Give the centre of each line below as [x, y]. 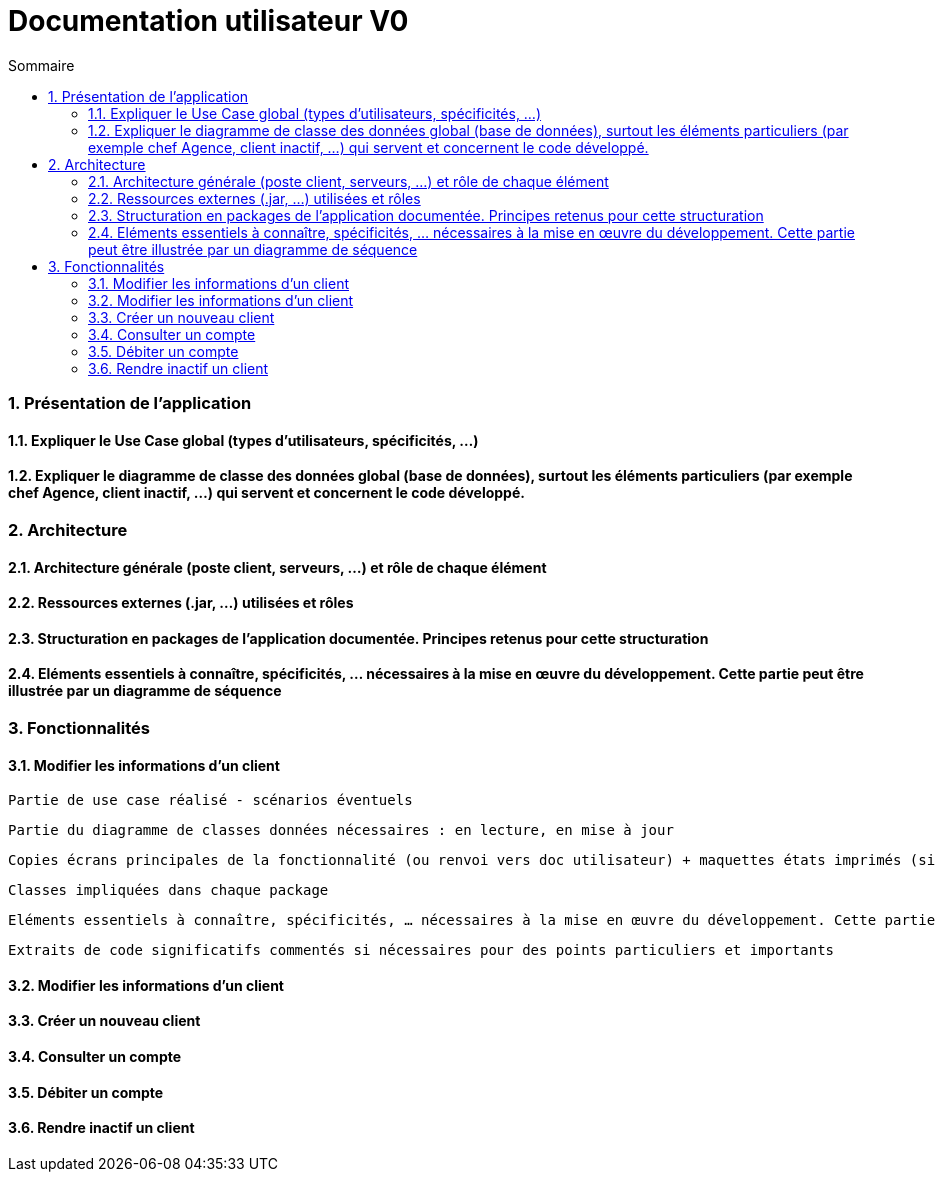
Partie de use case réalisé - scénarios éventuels [210, 800]
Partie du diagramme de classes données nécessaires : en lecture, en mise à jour [341, 830]
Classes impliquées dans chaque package [168, 890]
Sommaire [41, 65]
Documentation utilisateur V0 [208, 21]
